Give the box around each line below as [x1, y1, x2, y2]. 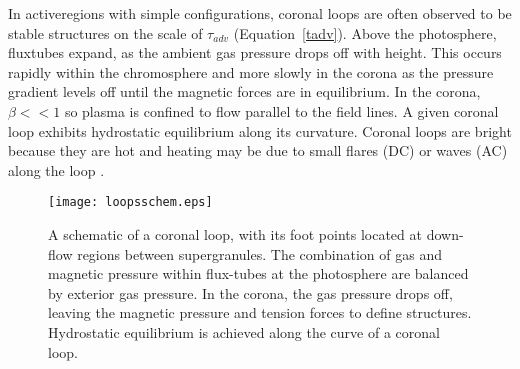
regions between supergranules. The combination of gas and [77, 243, 442, 264]
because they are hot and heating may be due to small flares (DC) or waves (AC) [8, 140, 508, 161]
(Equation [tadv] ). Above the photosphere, [233, 22, 497, 43]
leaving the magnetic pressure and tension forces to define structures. [48, 302, 472, 323]
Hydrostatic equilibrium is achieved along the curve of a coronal [48, 321, 440, 342]
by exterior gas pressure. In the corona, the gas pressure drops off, [48, 282, 453, 303]
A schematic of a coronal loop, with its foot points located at [48, 224, 422, 244]
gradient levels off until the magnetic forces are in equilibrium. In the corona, [8, 81, 481, 102]
